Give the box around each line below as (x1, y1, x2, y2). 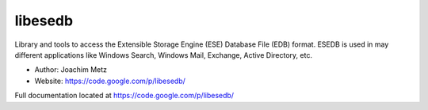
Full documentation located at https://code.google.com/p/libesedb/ (14, 91, 234, 101)
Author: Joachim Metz (34, 65, 107, 74)
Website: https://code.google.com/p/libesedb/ (34, 76, 185, 85)
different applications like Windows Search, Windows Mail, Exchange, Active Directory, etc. (14, 50, 313, 59)
